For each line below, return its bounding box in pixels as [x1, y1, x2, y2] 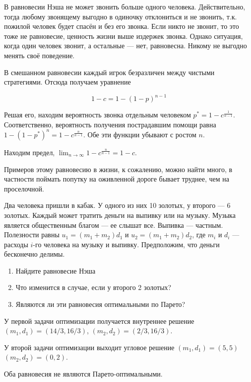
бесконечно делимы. [4, 249, 65, 259]
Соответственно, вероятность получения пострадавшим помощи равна [4, 119, 216, 129]
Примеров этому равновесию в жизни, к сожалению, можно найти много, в [4, 164, 233, 174]
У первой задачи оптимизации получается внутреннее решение [4, 315, 194, 326]
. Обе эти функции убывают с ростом [83, 129, 196, 139]
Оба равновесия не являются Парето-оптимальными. [4, 369, 163, 379]
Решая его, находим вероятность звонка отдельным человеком [4, 109, 191, 120]
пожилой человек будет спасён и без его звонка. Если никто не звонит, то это [4, 21, 239, 31]
